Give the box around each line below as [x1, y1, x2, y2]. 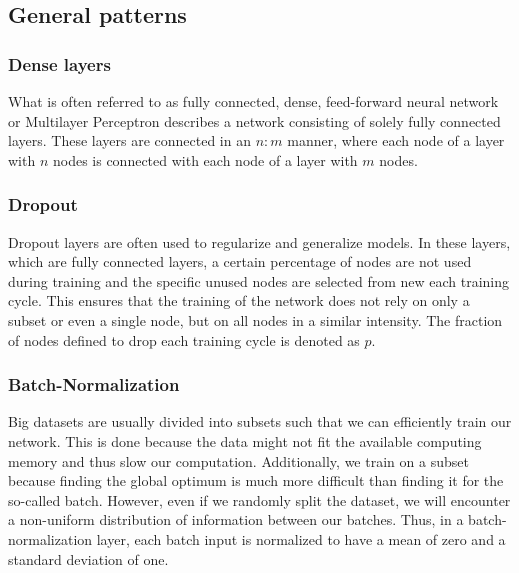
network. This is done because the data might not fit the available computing [8, 430, 482, 451]
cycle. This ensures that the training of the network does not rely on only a [8, 290, 470, 311]
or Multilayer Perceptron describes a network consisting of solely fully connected [8, 110, 501, 131]
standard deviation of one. [8, 548, 169, 569]
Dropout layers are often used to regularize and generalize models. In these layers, [8, 231, 511, 252]
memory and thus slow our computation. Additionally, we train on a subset [8, 450, 469, 471]
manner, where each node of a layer [287, 130, 505, 151]
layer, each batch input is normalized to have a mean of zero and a [96, 528, 506, 549]
